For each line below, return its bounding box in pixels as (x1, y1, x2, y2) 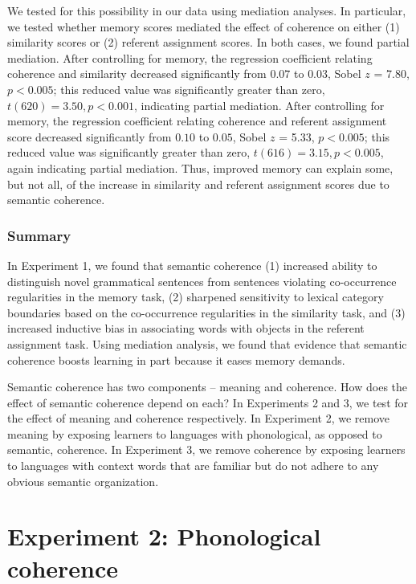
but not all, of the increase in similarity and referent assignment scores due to (7, 175, 389, 192)
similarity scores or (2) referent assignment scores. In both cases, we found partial (7, 34, 410, 51)
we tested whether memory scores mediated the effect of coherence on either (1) (7, 18, 400, 35)
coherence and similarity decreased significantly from (7, 65, 267, 82)
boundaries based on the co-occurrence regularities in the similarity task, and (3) (7, 304, 406, 321)
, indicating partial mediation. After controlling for (133, 96, 385, 113)
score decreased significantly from (7, 128, 172, 145)
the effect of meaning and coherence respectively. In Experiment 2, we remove (7, 410, 389, 427)
